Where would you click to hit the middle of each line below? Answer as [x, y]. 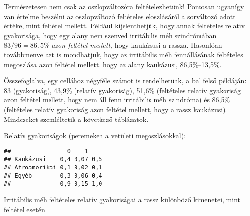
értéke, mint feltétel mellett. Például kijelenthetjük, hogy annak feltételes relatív [125, 26]
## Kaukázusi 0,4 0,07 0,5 [53, 159]
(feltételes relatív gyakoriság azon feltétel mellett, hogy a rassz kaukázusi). [116, 109]
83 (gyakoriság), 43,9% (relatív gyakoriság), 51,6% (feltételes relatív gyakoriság [123, 90]
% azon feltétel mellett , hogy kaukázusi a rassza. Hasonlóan [133, 45]
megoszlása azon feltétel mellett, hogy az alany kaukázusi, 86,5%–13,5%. [113, 64]
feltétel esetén [25, 209]
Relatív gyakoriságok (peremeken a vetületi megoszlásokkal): [95, 135]
